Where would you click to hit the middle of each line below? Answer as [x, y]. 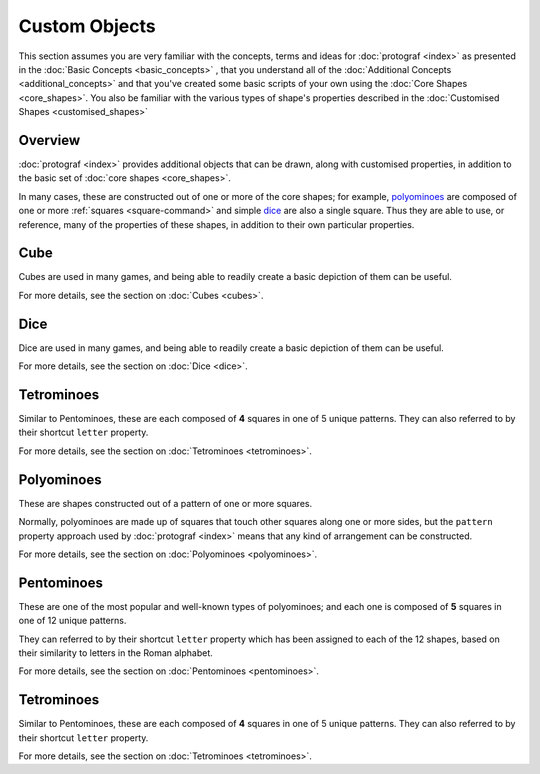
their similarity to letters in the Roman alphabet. [116, 653]
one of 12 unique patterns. [72, 621]
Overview [49, 140]
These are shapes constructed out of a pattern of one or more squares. [165, 503]
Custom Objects [87, 26]
